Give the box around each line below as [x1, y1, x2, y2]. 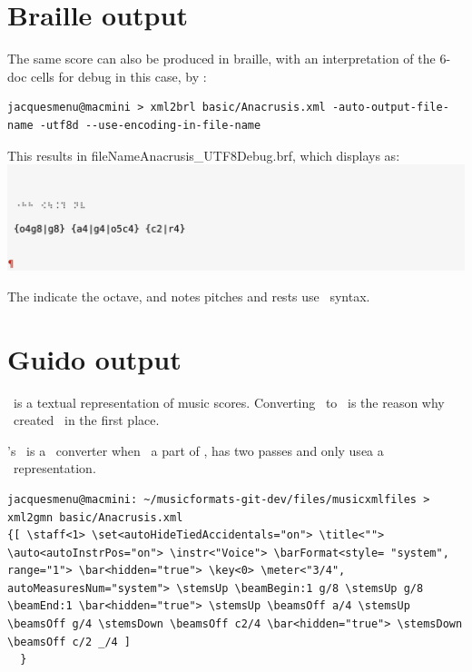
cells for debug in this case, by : [31, 66, 207, 85]
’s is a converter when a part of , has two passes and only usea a [7, 440, 384, 460]
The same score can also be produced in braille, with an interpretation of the [7, 49, 436, 68]
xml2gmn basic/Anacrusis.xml [7, 510, 183, 524]
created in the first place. [13, 410, 160, 430]
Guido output [7, 340, 182, 377]
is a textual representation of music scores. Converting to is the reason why [13, 392, 445, 411]
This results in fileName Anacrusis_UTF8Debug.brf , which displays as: [7, 145, 400, 164]
